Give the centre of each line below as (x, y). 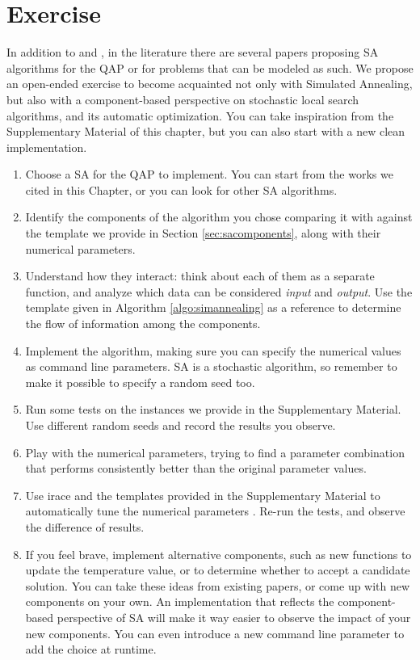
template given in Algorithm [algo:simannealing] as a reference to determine (213, 307)
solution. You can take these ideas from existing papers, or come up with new (218, 585)
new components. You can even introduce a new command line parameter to (215, 633)
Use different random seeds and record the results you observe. (181, 425)
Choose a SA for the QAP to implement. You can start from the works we (209, 174)
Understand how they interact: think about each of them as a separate (200, 276)
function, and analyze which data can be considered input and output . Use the (219, 291)
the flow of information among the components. (143, 324)
